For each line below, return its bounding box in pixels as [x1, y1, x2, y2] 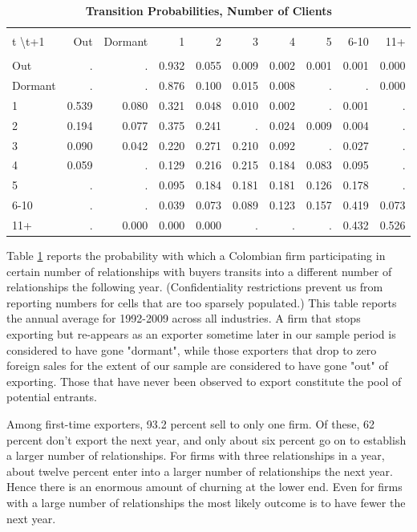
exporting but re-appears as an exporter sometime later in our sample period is [6, 326, 396, 342]
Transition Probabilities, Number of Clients [85, 2, 332, 18]
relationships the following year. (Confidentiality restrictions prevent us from [6, 278, 383, 295]
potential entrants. [6, 388, 97, 405]
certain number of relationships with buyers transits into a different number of [6, 262, 392, 279]
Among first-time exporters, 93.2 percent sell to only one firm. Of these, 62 [6, 415, 374, 432]
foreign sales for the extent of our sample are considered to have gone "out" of [6, 357, 388, 374]
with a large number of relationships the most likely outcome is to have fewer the [6, 493, 406, 510]
